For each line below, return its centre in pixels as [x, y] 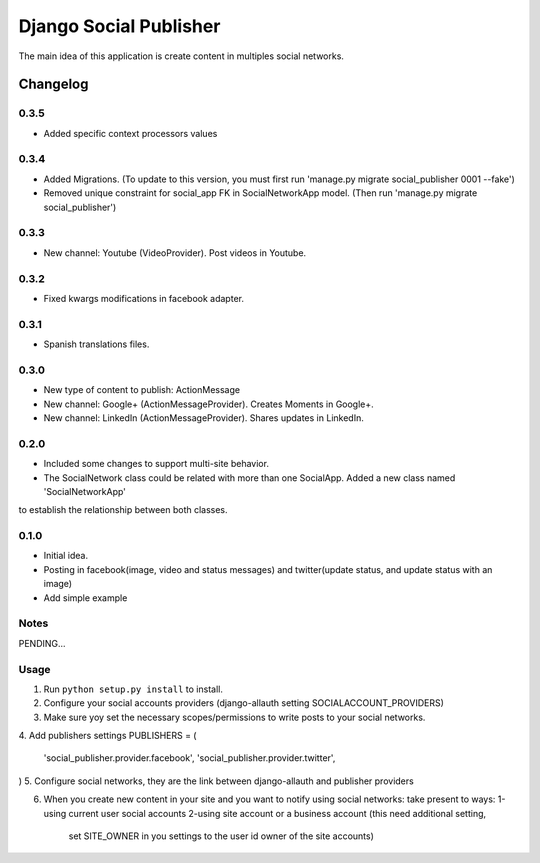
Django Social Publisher [119, 26]
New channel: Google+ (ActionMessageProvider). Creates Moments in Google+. [208, 404]
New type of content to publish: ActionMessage [141, 390]
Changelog [53, 84]
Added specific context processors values [130, 133]
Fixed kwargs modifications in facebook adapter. [144, 298]
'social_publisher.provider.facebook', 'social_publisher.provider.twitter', [189, 758]
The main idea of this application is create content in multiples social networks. [181, 56]
